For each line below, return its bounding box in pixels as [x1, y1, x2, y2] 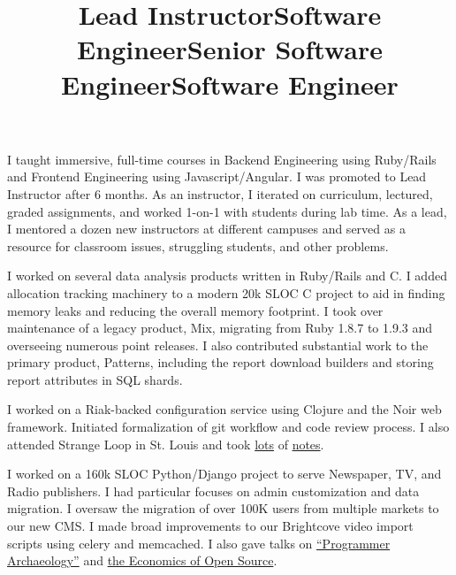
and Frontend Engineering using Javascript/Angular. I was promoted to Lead [7, 167, 427, 186]
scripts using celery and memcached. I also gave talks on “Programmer [7, 533, 391, 552]
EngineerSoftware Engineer [61, 65, 399, 102]
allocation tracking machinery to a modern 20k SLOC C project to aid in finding [7, 283, 445, 302]
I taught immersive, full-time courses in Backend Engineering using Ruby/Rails [7, 149, 437, 168]
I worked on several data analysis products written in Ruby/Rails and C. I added [7, 266, 447, 285]
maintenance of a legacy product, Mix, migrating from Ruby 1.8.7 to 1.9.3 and [7, 318, 433, 337]
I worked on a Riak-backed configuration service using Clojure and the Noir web [7, 400, 442, 418]
